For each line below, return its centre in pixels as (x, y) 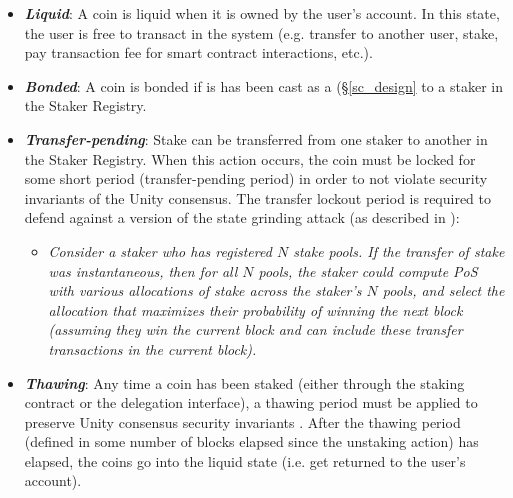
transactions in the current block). (152, 348)
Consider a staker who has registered (160, 250)
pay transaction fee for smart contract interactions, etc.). (198, 52)
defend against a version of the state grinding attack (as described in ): (242, 217)
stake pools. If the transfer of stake (399, 250)
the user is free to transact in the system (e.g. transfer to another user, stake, (261, 32)
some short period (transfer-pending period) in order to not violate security (256, 178)
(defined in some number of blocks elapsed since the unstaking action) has (251, 441)
